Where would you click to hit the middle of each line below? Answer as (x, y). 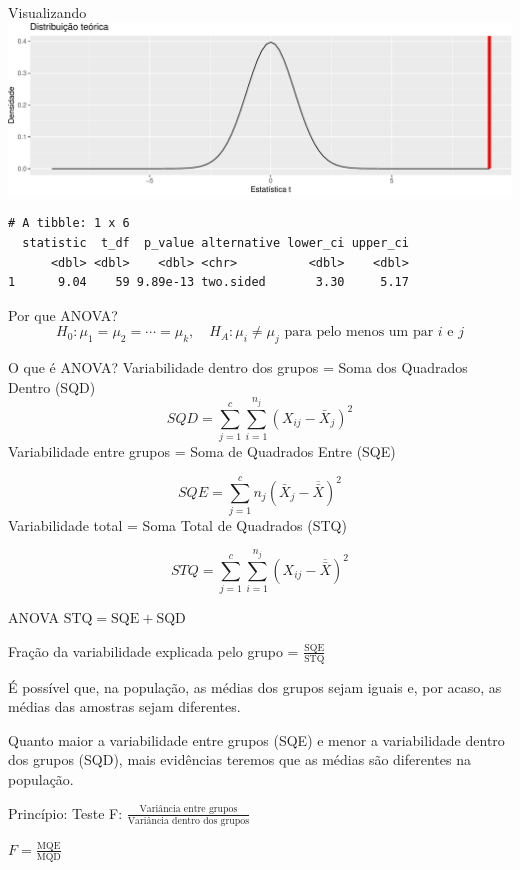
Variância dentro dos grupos (188, 820)
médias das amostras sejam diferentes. (124, 706)
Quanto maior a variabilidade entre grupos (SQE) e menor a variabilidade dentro (256, 739)
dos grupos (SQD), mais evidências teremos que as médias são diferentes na (239, 759)
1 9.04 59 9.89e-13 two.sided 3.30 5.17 (208, 282)
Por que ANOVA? (63, 314)
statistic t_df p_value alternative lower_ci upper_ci (215, 243)
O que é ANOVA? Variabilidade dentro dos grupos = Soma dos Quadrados (238, 367)
